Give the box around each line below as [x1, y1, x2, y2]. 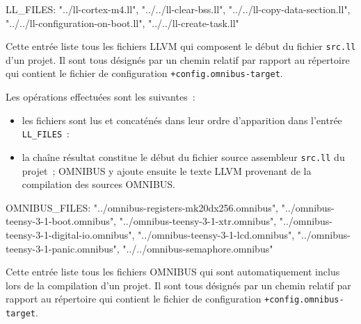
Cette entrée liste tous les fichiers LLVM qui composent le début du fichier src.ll [6, 39, 356, 53]
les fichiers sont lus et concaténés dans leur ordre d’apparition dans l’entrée [22, 112, 342, 127]
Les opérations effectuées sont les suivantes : [6, 89, 195, 104]
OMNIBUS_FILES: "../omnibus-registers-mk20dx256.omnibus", [6, 200, 279, 214]
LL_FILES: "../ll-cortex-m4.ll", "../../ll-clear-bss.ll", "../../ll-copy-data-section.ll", [6, 2, 351, 16]
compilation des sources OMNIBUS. [22, 177, 175, 191]
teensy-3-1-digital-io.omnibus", [6, 227, 135, 241]
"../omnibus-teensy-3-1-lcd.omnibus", [138, 227, 295, 241]
